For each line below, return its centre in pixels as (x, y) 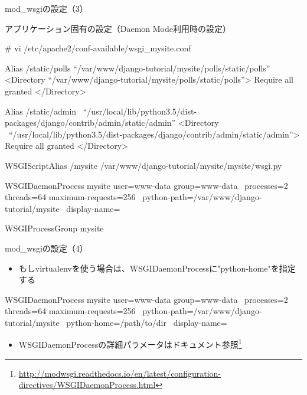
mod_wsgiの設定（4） (46, 248)
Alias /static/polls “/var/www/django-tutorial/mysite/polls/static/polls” (138, 68)
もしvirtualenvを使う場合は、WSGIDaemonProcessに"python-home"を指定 (157, 268)
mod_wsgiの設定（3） (46, 8)
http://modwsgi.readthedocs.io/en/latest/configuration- (120, 373)
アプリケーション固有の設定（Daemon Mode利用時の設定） (118, 28)
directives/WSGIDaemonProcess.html (87, 385)
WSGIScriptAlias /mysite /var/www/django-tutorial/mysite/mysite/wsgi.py (143, 165)
